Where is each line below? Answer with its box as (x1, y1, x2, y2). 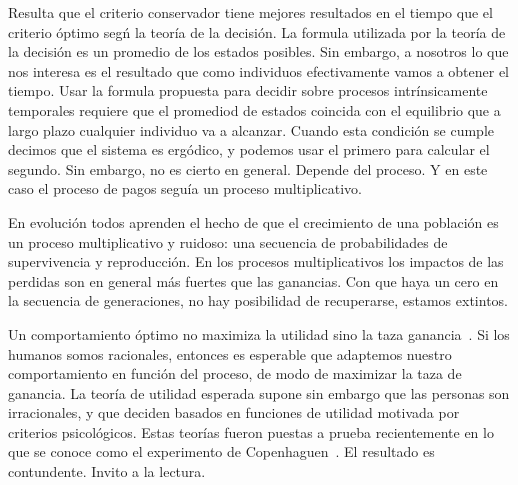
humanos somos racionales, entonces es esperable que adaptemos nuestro (8, 343, 452, 364)
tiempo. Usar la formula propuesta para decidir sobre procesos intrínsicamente (8, 80, 488, 101)
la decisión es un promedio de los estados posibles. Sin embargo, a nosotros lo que (8, 41, 509, 62)
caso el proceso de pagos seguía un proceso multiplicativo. (8, 178, 362, 199)
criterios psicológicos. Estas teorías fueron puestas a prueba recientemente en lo (8, 421, 494, 442)
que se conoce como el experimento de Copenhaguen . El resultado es (8, 441, 435, 462)
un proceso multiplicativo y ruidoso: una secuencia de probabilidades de (8, 231, 448, 252)
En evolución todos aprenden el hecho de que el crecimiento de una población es (8, 211, 499, 232)
